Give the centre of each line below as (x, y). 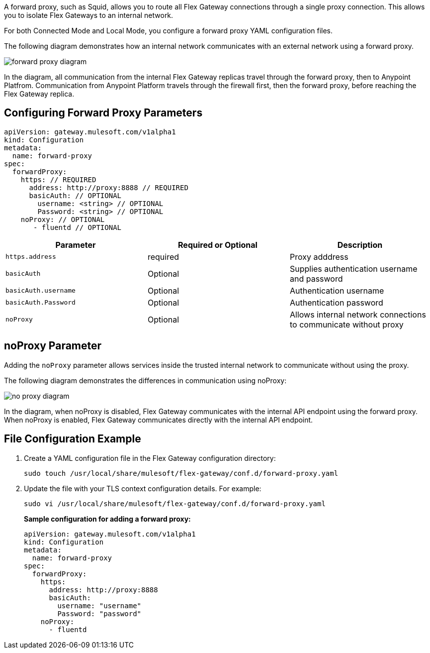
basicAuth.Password (41, 303)
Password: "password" (99, 613)
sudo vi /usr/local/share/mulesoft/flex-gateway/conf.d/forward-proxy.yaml (175, 503)
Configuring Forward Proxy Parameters (103, 113)
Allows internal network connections (358, 314)
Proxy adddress (319, 257)
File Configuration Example (73, 439)
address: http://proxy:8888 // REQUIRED (109, 187)
